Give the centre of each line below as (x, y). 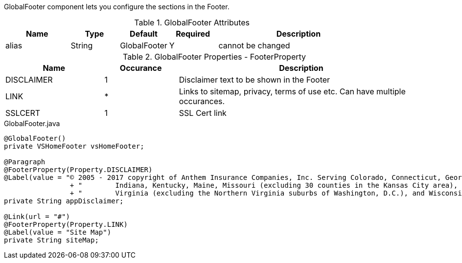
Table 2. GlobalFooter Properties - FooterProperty (214, 57)
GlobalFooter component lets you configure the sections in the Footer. (117, 7)
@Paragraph (25, 162)
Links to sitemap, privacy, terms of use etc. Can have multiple (292, 91)
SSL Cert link (203, 113)
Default (144, 34)
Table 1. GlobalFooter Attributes (192, 22)
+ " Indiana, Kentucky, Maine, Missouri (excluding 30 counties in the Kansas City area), (264, 185)
